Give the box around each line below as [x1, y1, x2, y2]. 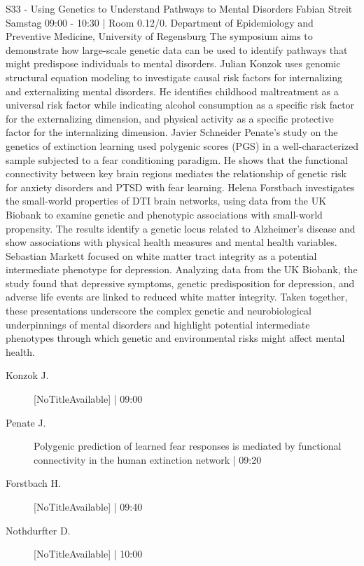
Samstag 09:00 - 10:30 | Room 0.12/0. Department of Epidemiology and [6, 15, 314, 29]
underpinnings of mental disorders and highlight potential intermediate [6, 317, 310, 331]
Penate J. [6, 415, 46, 429]
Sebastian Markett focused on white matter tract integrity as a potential [6, 248, 317, 263]
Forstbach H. [6, 476, 61, 490]
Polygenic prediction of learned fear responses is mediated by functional [34, 439, 342, 453]
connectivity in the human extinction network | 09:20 [34, 452, 262, 467]
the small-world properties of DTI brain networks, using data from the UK [6, 193, 327, 208]
